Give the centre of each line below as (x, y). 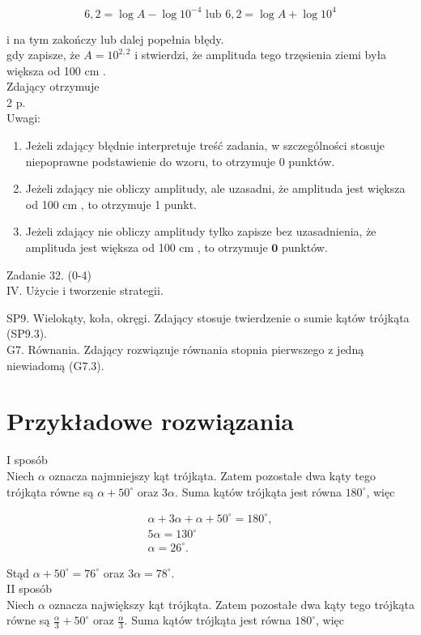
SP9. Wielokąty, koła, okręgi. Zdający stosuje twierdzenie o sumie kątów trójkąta (208, 317)
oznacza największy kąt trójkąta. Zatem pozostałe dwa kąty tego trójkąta (232, 604)
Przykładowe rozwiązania (150, 421)
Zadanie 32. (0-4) (49, 274)
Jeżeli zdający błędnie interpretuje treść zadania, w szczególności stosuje (205, 145)
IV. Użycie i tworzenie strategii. (85, 290)
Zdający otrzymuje (53, 86)
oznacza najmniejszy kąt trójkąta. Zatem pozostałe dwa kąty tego (212, 475)
